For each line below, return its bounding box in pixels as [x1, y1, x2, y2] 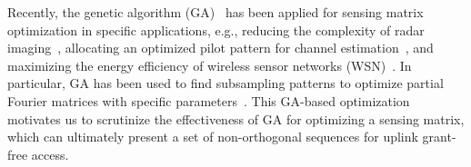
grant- [422, 127, 456, 146]
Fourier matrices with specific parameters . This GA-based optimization [7, 91, 410, 110]
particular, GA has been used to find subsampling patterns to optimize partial [7, 74, 444, 93]
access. [31, 144, 69, 163]
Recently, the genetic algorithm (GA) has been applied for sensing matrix [7, 3, 424, 21]
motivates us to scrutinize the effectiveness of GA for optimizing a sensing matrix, [7, 109, 465, 128]
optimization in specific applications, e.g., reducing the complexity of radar [7, 20, 425, 39]
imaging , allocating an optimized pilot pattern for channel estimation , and [7, 38, 434, 57]
